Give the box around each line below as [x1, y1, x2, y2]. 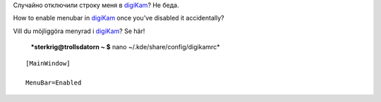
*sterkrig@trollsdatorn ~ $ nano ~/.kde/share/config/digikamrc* [30, 43, 220, 51]
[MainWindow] [25, 59, 71, 67]
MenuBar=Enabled [25, 79, 82, 87]
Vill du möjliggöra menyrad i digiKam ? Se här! [13, 27, 145, 35]
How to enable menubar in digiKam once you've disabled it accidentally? [13, 14, 225, 23]
